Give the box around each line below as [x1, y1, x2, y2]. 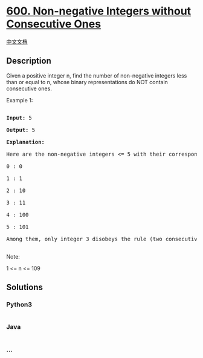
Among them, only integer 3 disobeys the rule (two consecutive [6, 235, 201, 242]
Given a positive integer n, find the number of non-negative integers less [6, 71, 187, 79]
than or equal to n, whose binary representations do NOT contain [6, 78, 168, 85]
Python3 [6, 300, 32, 309]
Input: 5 [6, 114, 32, 121]
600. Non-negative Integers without [6, 4, 192, 18]
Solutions [6, 282, 43, 293]
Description [6, 56, 51, 66]
